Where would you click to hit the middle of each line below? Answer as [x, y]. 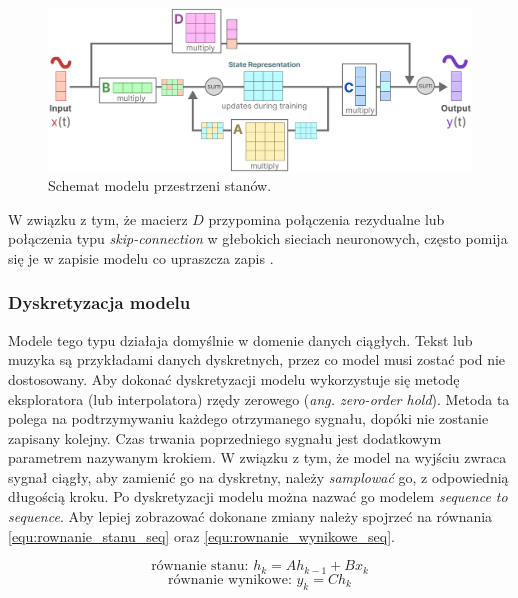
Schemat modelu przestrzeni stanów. [160, 185]
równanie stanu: [200, 566]
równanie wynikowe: [230, 579]
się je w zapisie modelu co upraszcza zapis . [141, 257]
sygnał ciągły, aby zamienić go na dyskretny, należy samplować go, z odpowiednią [258, 476]
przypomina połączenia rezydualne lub [326, 218]
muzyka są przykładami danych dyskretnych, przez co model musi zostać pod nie [257, 359]
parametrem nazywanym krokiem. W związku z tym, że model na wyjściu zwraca [257, 457]
